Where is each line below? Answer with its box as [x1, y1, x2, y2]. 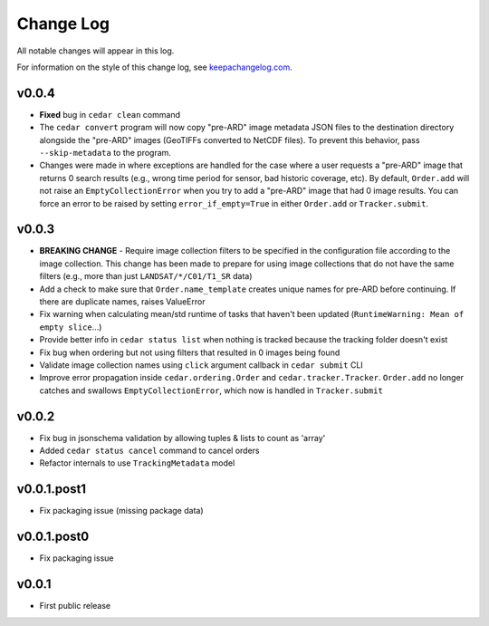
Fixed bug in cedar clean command [39, 109, 181, 120]
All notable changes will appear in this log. [16, 45, 175, 56]
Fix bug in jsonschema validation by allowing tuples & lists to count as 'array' [39, 432, 326, 443]
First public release [39, 601, 111, 612]
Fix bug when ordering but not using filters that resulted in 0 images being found [39, 347, 340, 358]
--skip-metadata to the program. [39, 148, 172, 159]
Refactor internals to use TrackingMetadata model [39, 457, 235, 468]
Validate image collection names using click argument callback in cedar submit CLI [39, 360, 364, 371]
